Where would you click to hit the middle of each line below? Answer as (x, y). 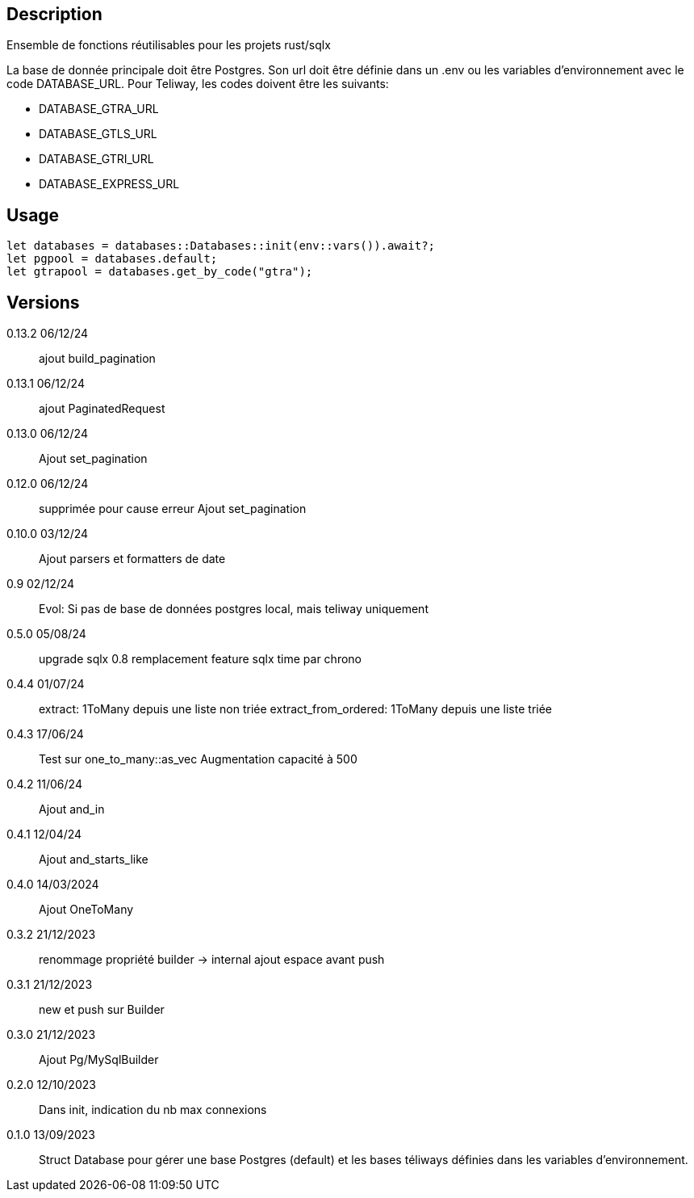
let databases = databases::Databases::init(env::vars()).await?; (221, 246)
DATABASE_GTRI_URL (96, 159)
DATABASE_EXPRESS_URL (109, 184)
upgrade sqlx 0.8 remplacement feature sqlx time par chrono (200, 659)
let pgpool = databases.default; (112, 259)
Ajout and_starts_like (94, 860)
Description (54, 14)
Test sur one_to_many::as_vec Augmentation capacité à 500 (198, 759)
